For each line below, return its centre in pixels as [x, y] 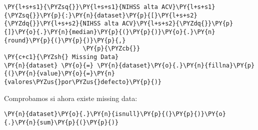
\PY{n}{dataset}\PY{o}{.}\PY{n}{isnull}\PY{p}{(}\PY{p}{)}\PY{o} [115, 114]
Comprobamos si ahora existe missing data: [71, 98]
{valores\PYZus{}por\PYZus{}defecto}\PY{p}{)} [83, 82]
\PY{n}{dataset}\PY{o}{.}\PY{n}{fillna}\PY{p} [176, 65]
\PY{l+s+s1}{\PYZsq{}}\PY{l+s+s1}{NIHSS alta [81, 7]
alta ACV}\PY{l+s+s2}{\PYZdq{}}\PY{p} [169, 24]
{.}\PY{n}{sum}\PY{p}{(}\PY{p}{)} [61, 122]
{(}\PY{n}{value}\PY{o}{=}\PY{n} [59, 74]
